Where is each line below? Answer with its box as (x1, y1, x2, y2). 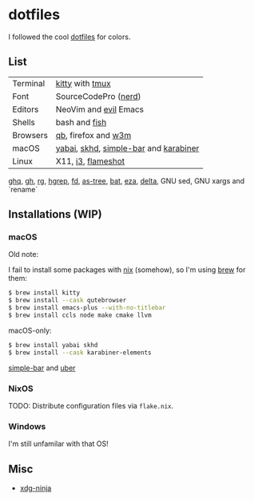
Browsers (12, 129, 48, 140)
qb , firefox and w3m (55, 129, 132, 140)
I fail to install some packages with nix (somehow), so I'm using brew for (8, 265, 246, 274)
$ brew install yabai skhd (8, 341, 98, 349)
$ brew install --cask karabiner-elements (8, 349, 152, 357)
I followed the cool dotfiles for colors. (8, 32, 131, 41)
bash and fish (55, 116, 107, 128)
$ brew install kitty (8, 289, 81, 297)
